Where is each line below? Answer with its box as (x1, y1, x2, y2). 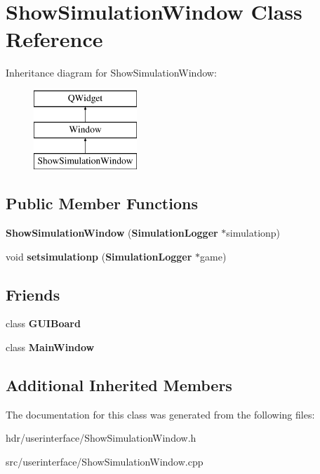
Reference (6, 25, 103, 53)
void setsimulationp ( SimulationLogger (6, 249, 192, 263)
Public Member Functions (6, 192, 198, 214)
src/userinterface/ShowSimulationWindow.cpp (6, 454, 204, 469)
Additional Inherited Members (6, 374, 232, 396)
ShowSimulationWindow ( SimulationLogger (6, 225, 218, 240)
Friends (6, 283, 60, 305)
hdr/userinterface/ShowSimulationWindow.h (6, 430, 196, 445)
